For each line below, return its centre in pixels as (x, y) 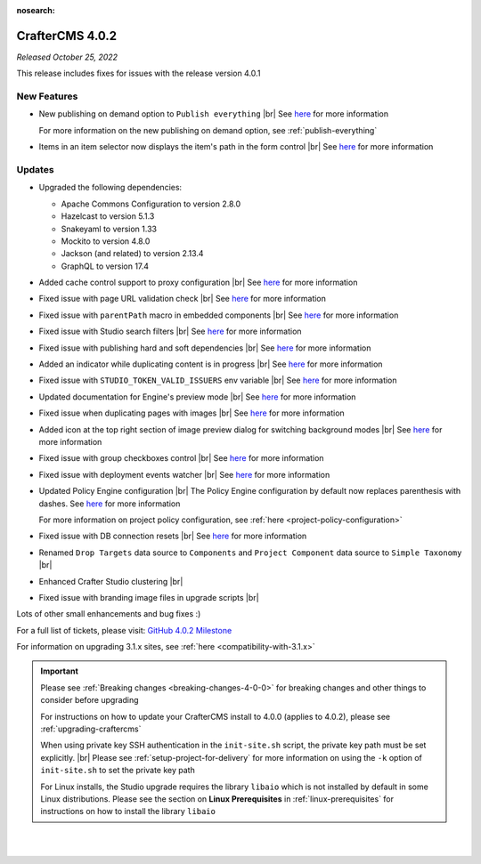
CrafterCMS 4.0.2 (67, 36)
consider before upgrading (90, 700)
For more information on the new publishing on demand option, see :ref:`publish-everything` (208, 130)
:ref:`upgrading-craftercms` (91, 729)
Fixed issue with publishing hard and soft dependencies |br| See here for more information (205, 348)
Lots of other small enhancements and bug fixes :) (109, 614)
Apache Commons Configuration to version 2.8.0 (151, 204)
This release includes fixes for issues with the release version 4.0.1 (139, 73)
